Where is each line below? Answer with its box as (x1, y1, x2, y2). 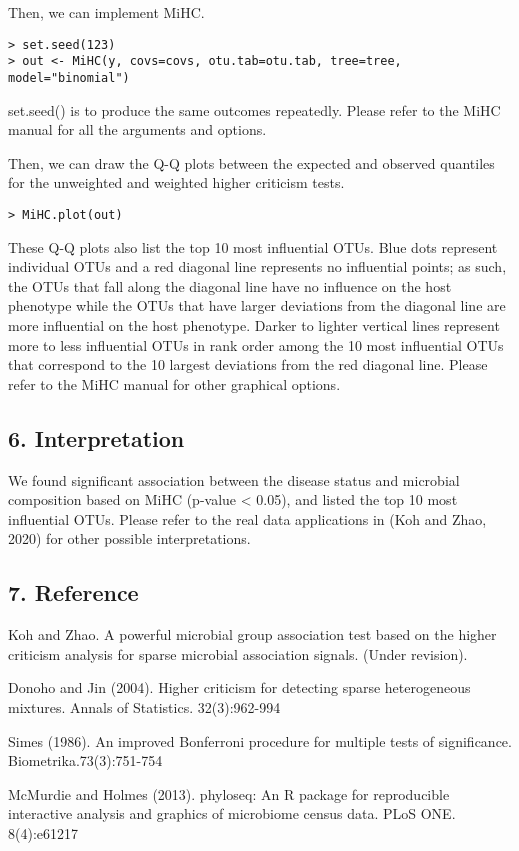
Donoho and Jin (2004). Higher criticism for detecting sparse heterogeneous (8, 677, 471, 698)
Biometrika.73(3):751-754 (8, 750, 163, 771)
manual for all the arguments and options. (8, 119, 267, 140)
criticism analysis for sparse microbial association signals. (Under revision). (8, 643, 468, 664)
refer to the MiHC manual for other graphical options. (8, 373, 341, 394)
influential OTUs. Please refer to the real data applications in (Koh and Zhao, (8, 508, 487, 529)
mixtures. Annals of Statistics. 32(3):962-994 (8, 696, 281, 717)
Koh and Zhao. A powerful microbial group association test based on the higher (8, 624, 497, 645)
